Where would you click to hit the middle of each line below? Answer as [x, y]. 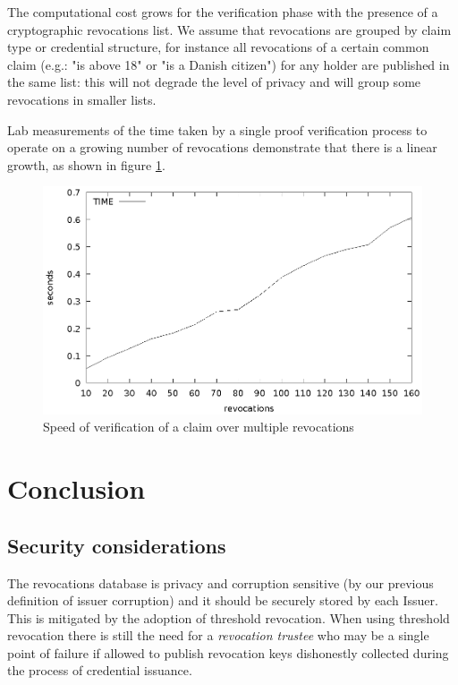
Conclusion [76, 488]
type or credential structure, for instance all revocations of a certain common [218, 47]
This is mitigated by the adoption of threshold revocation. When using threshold [229, 617]
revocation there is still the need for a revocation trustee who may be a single [218, 635]
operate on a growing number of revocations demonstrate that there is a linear [222, 147]
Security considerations [117, 545]
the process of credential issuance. [100, 670]
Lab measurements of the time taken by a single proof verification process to [217, 129]
